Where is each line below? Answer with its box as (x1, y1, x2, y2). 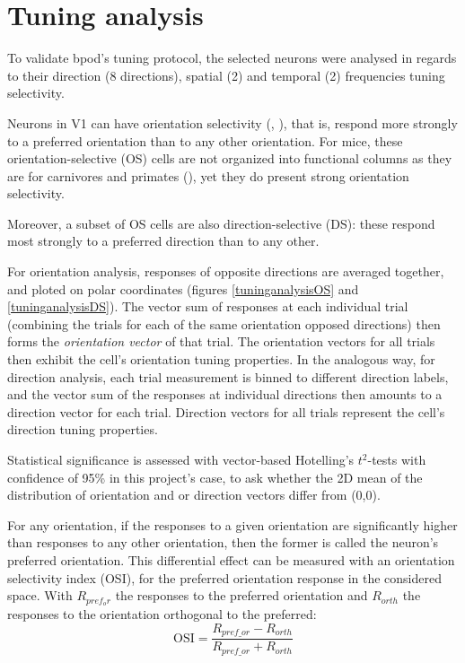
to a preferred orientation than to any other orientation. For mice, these (7, 131, 403, 150)
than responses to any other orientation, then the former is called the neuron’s (7, 533, 439, 552)
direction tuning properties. (7, 420, 158, 439)
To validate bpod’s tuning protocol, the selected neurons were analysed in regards (7, 48, 457, 67)
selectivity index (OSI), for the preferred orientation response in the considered (7, 568, 442, 587)
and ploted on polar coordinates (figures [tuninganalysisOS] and (7, 279, 359, 298)
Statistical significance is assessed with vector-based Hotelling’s (7, 450, 355, 468)
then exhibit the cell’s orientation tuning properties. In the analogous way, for (7, 350, 435, 369)
